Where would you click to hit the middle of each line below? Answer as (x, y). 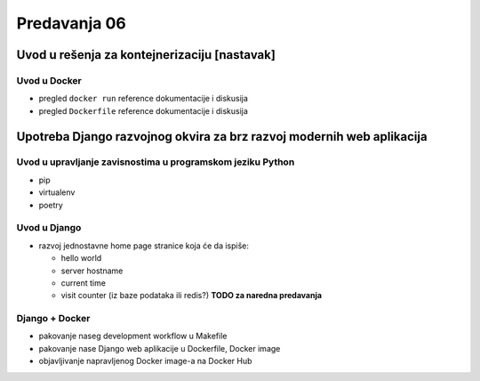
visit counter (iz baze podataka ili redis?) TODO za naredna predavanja (192, 296)
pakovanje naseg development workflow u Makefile (133, 336)
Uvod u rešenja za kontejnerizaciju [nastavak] (146, 55)
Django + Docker (53, 319)
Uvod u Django (49, 228)
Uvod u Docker (49, 80)
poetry (51, 205)
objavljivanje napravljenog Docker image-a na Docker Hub (145, 361)
